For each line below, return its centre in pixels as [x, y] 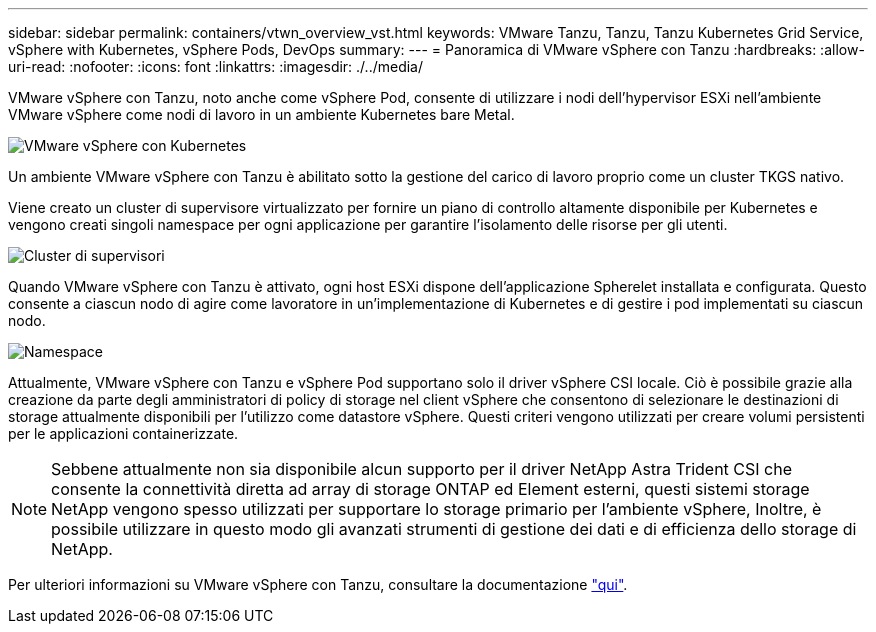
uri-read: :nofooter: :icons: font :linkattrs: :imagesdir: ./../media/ [216, 66]
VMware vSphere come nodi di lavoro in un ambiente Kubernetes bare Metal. [261, 114]
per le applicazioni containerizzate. [123, 433]
